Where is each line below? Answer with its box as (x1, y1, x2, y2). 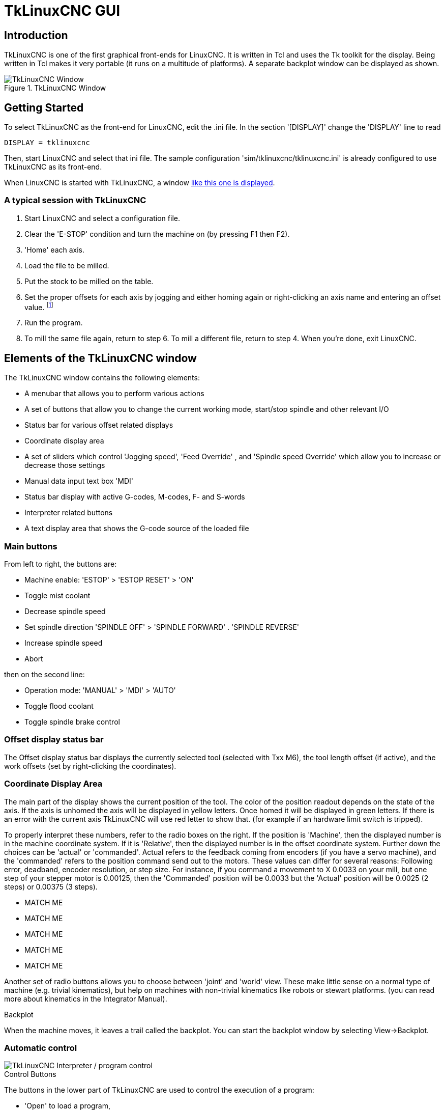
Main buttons (4, 541, 57, 551)
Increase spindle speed (24, 639, 103, 648)
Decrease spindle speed (24, 607, 106, 616)
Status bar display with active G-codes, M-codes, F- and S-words (24, 492, 245, 502)
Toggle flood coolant (24, 702, 94, 711)
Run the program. (24, 318, 83, 327)
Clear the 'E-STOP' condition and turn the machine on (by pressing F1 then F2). (24, 229, 290, 238)
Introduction (4, 29, 68, 42)
